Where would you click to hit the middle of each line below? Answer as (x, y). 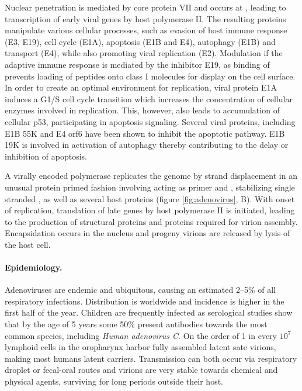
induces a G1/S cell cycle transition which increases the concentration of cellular (149, 98)
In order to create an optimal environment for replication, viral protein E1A (141, 87)
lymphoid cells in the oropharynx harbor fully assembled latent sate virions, (140, 347)
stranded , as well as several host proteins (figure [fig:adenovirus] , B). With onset (150, 198)
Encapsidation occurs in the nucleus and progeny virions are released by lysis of (147, 233)
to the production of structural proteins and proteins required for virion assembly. (151, 221)
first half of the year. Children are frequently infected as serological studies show (149, 312)
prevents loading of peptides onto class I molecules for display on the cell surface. (150, 76)
